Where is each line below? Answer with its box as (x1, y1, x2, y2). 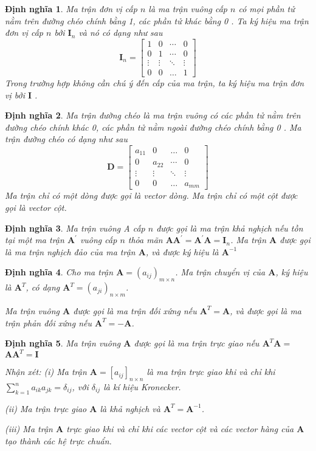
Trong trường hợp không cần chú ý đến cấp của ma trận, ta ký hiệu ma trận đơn (5, 76, 304, 89)
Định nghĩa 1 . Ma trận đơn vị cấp (5, 2, 137, 15)
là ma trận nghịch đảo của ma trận (5, 245, 136, 258)
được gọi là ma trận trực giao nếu (134, 337, 259, 349)
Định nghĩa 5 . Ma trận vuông (5, 337, 121, 349)
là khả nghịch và (100, 402, 160, 415)
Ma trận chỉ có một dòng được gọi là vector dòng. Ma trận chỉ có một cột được (5, 189, 298, 202)
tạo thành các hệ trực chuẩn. (5, 435, 112, 447)
